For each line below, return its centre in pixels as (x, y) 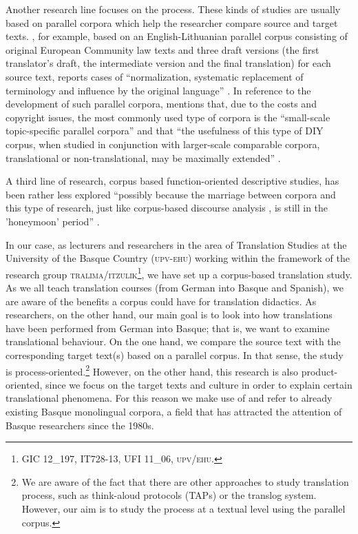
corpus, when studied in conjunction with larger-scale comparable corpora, (163, 144)
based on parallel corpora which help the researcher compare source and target (172, 22)
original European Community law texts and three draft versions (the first (162, 49)
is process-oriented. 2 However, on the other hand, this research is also (152, 370)
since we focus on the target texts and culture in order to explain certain (199, 384)
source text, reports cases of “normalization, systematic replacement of (155, 76)
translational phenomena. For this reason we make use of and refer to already (169, 398)
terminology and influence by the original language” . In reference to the (158, 90)
